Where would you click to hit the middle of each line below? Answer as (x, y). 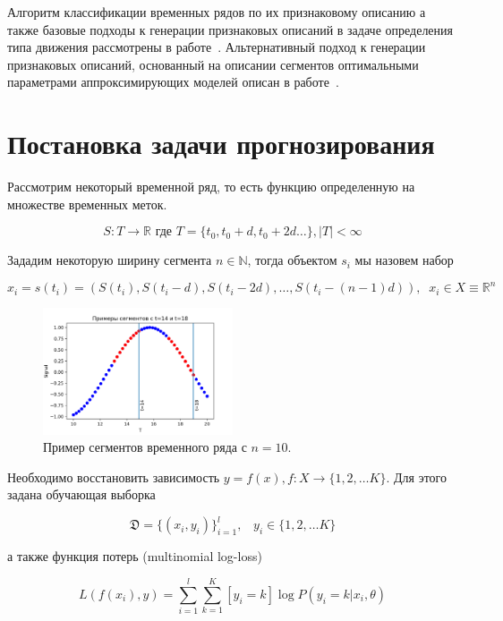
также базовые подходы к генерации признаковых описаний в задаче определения (230, 29)
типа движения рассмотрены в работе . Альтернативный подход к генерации (217, 47)
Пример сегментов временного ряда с (145, 447)
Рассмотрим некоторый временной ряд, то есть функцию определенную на (211, 187)
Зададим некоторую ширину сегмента (110, 260)
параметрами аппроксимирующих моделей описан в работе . (173, 82)
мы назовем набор (404, 260)
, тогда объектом (292, 260)
